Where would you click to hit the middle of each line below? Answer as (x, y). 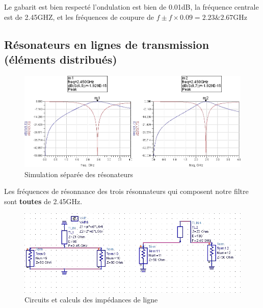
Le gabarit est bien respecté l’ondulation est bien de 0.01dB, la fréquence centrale (131, 7)
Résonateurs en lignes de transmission (107, 44)
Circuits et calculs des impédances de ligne (91, 300)
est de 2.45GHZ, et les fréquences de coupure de (79, 17)
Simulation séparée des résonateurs (79, 174)
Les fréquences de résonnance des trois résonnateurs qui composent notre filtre (126, 191)
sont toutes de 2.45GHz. (43, 201)
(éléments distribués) (61, 59)
